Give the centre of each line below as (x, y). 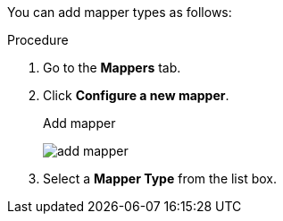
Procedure (38, 40)
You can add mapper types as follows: (120, 12)
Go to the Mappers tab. (112, 68)
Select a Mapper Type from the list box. (160, 178)
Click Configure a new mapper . (136, 95)
